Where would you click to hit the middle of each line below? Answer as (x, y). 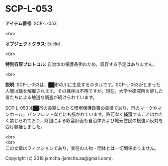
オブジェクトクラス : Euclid (33, 44)
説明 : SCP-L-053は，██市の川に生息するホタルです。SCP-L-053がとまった (83, 85)
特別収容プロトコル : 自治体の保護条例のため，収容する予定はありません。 (81, 64)
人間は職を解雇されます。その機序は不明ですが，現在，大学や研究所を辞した (84, 91)
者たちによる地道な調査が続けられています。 (51, 97)
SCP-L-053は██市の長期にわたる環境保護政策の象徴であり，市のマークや (81, 108)
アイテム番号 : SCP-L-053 (31, 23)
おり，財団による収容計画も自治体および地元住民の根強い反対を (97, 120)
